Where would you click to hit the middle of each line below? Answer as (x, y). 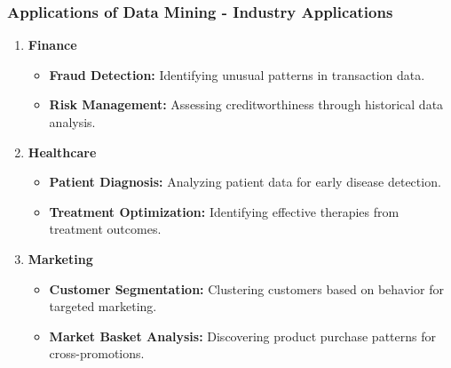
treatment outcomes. (105, 229)
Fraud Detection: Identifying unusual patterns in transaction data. (237, 74)
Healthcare (62, 152)
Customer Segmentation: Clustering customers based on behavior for (246, 288)
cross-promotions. (97, 353)
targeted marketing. (103, 306)
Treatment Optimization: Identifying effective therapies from (224, 211)
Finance (52, 45)
